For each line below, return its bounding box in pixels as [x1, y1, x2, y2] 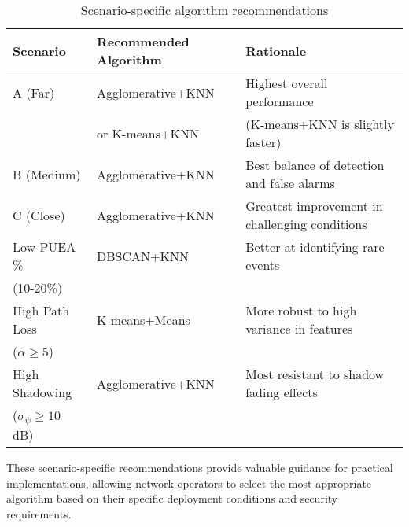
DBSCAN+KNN [97, 246, 189, 265]
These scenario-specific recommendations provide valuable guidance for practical [6, 459, 393, 475]
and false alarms [245, 174, 335, 192]
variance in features [245, 319, 353, 337]
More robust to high [245, 301, 357, 319]
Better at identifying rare [245, 238, 385, 256]
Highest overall [245, 74, 328, 92]
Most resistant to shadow [245, 365, 385, 383]
